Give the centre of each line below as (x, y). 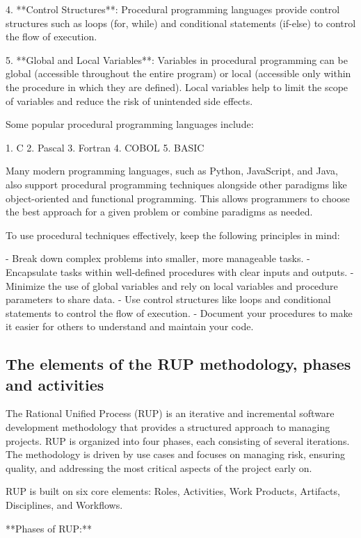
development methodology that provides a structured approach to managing (168, 427)
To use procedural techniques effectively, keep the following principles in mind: (173, 235)
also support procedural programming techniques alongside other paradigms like (176, 184)
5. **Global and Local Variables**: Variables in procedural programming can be (177, 59)
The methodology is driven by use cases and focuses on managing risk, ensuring (175, 454)
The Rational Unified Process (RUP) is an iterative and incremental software (170, 413)
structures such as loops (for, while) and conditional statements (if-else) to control (181, 23)
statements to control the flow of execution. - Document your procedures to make (179, 312)
